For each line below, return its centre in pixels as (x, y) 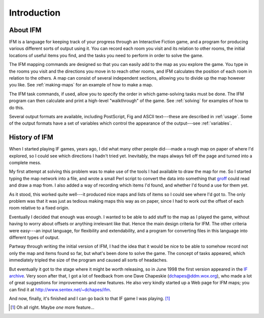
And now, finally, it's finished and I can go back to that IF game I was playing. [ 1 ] (90, 298)
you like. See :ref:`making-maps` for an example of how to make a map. (81, 85)
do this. (17, 107)
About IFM (25, 30)
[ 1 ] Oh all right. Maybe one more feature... (53, 307)
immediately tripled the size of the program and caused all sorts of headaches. (88, 260)
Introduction (35, 13)
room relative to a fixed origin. (39, 208)
